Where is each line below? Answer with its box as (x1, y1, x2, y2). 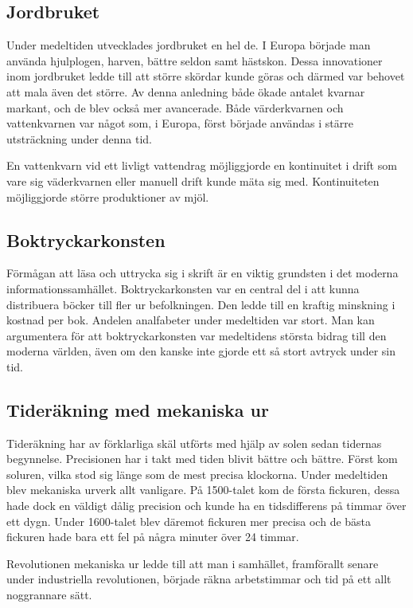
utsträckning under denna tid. (6, 130, 152, 147)
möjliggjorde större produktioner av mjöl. (6, 188, 209, 205)
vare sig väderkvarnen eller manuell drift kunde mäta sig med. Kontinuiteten (6, 172, 380, 189)
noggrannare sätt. (6, 586, 92, 603)
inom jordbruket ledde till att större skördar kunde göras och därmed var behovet (6, 68, 405, 84)
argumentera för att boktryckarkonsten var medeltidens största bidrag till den (6, 327, 387, 343)
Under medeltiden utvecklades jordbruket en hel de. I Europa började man (6, 37, 371, 53)
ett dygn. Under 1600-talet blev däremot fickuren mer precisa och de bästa (6, 512, 372, 529)
